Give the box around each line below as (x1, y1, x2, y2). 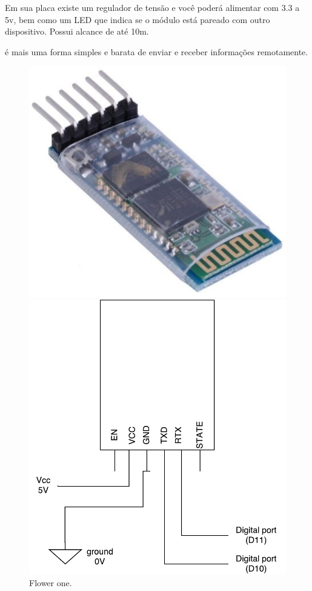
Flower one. (29, 576, 72, 589)
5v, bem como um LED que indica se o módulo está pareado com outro (5, 13, 270, 25)
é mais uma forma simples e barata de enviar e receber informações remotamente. (5, 45, 308, 58)
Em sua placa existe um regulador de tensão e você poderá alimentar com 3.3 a (5, 1, 300, 13)
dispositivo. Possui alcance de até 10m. (5, 25, 149, 38)
